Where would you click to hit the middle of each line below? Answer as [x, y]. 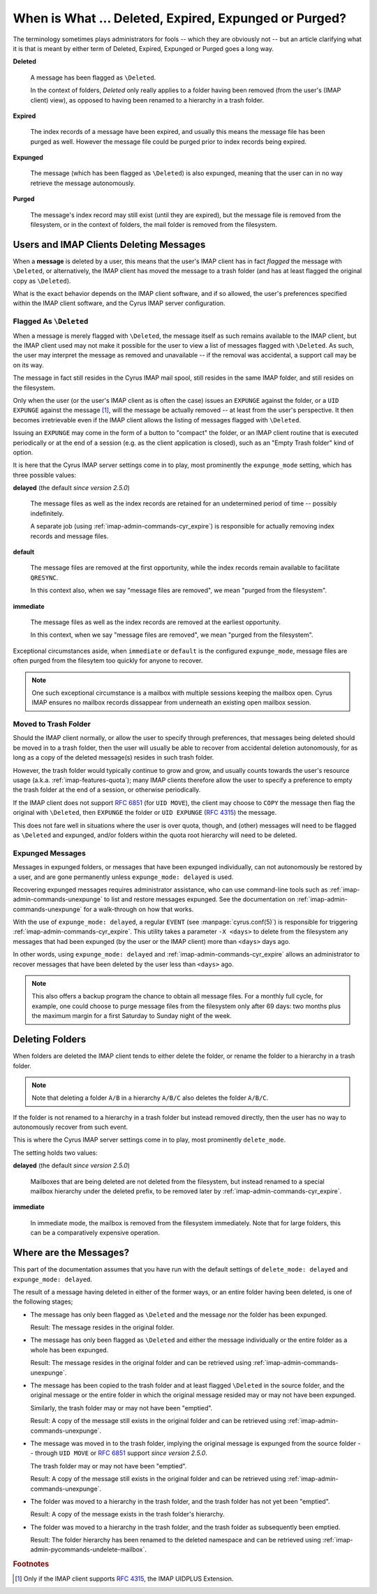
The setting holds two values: [55, 1153]
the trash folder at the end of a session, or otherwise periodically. [107, 790]
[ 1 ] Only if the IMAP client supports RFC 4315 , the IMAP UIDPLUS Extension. [124, 1579]
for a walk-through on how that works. [139, 909]
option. [23, 452]
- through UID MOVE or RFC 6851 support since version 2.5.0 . [119, 1453]
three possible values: [45, 475]
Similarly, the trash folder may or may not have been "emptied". [121, 1408]
